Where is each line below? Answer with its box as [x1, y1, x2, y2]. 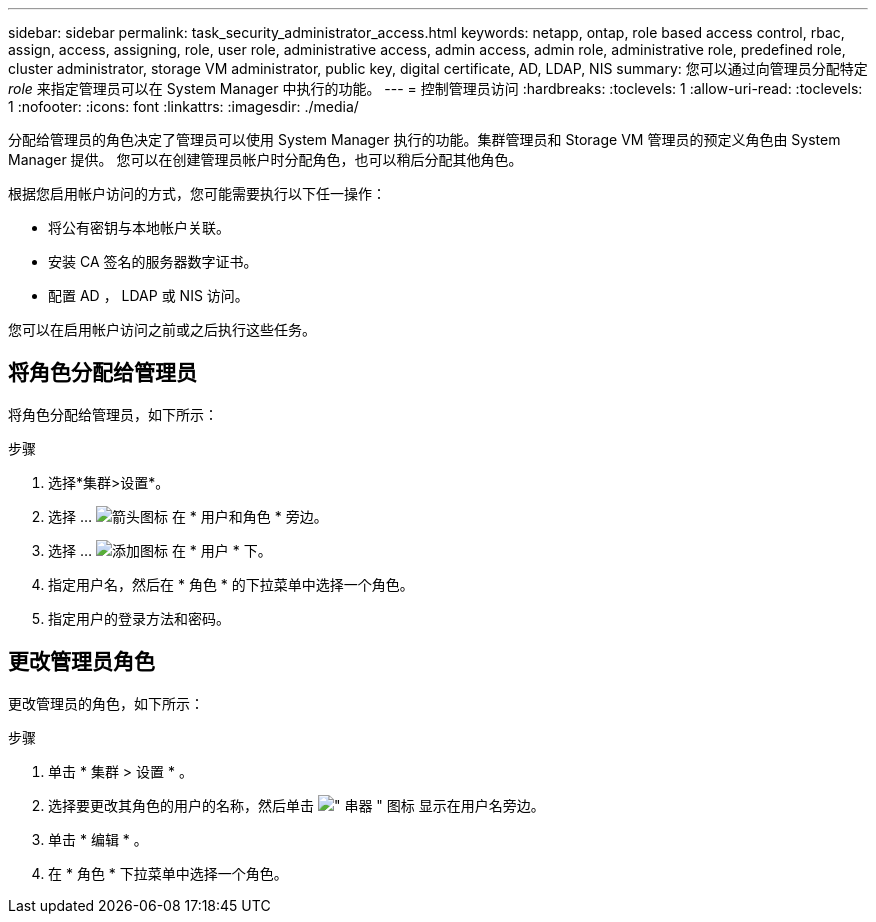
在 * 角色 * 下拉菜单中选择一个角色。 [48, 864, 288, 882]
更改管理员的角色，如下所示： [8, 694, 204, 712]
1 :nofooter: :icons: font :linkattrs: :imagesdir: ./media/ [8, 98, 359, 115]
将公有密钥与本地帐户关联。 [48, 219, 230, 236]
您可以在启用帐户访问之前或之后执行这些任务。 [8, 321, 316, 338]
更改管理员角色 [8, 649, 155, 675]
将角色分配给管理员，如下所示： [8, 405, 218, 423]
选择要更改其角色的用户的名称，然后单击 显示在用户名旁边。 [48, 796, 545, 814]
